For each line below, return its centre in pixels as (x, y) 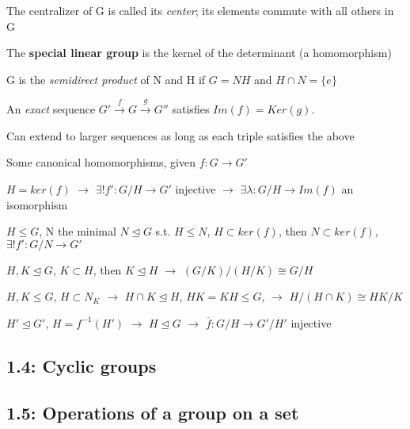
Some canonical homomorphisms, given (101, 162)
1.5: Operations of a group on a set (153, 412)
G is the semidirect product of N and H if (106, 79)
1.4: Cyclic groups (82, 365)
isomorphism (37, 204)
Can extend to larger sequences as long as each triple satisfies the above (180, 135)
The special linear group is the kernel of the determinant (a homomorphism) (199, 53)
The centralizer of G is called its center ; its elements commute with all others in (200, 10)
